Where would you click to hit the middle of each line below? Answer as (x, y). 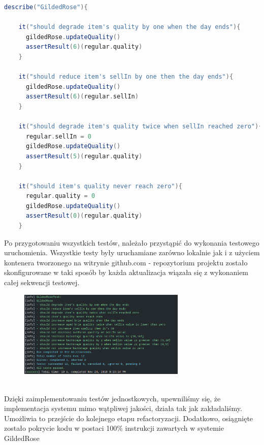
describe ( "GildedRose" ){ (46, 7)
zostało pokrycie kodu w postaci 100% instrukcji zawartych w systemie (114, 428)
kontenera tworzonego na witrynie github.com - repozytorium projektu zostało (126, 262)
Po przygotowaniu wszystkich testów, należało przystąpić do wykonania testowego (132, 242)
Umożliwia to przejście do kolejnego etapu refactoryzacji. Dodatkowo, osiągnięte (129, 418)
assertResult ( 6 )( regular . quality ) (84, 47)
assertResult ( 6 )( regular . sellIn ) (82, 97)
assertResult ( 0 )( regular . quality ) (84, 216)
